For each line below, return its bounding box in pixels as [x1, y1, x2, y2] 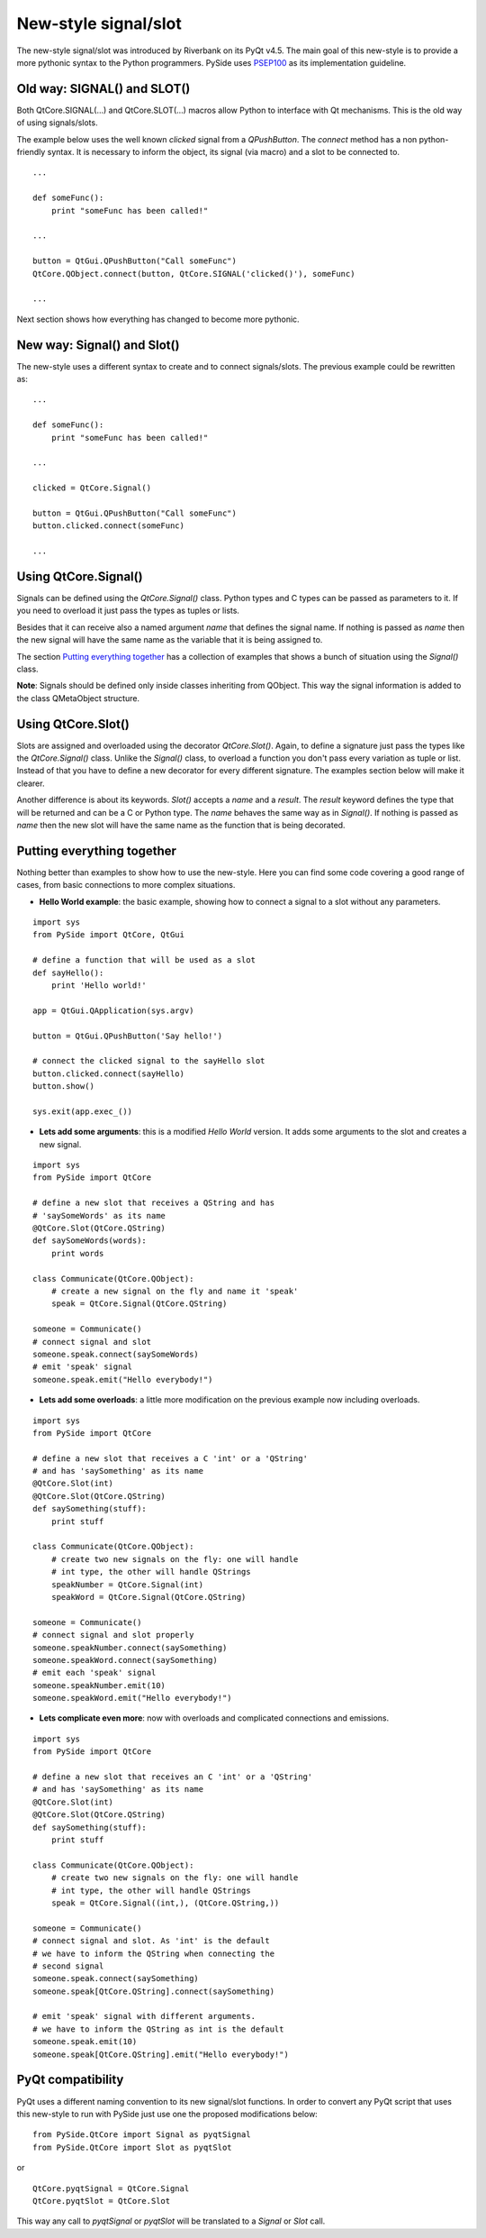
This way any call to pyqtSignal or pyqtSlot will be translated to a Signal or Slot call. [16, 2215, 326, 2226]
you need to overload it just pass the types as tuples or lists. [16, 605, 240, 617]
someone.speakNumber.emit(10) [32, 1680, 166, 1690]
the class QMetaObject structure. [16, 692, 139, 703]
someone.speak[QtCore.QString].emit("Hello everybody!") [32, 2049, 290, 2060]
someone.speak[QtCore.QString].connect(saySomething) [32, 1986, 274, 1996]
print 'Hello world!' [50, 981, 148, 991]
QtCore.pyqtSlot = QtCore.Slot [32, 2196, 171, 2206]
